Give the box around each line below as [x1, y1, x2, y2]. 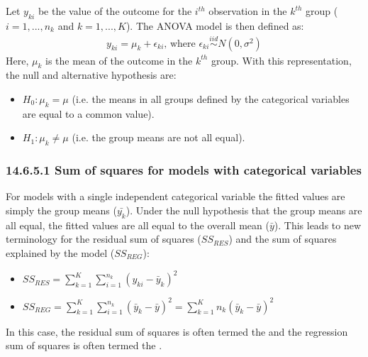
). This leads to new [274, 217, 362, 232]
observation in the [208, 4, 287, 18]
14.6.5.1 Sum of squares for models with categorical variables [6, 161, 362, 179]
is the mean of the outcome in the [45, 53, 193, 67]
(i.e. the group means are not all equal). [72, 130, 245, 145]
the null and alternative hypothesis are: [6, 67, 177, 82]
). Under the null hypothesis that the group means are [126, 203, 362, 218]
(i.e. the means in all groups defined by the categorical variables [72, 92, 350, 106]
